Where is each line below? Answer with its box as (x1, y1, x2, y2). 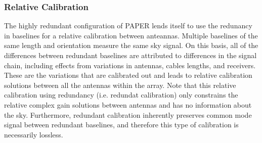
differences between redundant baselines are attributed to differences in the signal (4, 50, 257, 60)
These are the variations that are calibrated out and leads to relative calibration (4, 70, 252, 80)
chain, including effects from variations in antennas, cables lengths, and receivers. (4, 60, 256, 70)
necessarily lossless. (4, 129, 63, 139)
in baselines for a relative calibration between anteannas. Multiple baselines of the (4, 30, 258, 40)
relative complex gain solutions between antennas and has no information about (4, 99, 252, 110)
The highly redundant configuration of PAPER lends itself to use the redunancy (4, 20, 252, 31)
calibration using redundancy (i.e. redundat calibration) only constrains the (4, 89, 238, 100)
